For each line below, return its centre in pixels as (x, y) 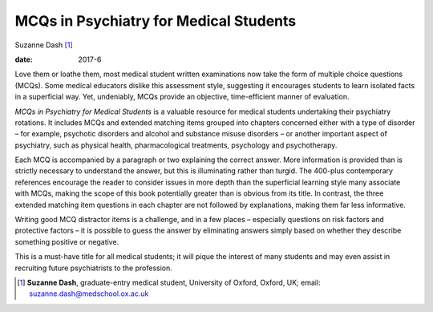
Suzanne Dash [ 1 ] (44, 45)
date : (24, 59)
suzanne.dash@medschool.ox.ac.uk (89, 294)
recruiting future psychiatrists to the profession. (93, 268)
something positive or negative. (67, 241)
